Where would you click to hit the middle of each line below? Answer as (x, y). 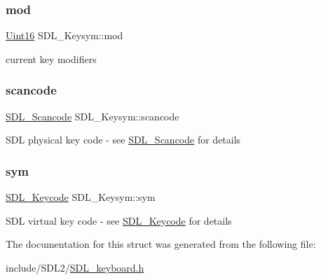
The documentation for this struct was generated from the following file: (161, 244)
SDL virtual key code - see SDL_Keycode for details (119, 220)
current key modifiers (51, 58)
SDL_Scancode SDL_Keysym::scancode (93, 116)
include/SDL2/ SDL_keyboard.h (75, 267)
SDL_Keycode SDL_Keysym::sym (81, 197)
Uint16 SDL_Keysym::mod (64, 35)
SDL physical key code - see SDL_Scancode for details (123, 140)
